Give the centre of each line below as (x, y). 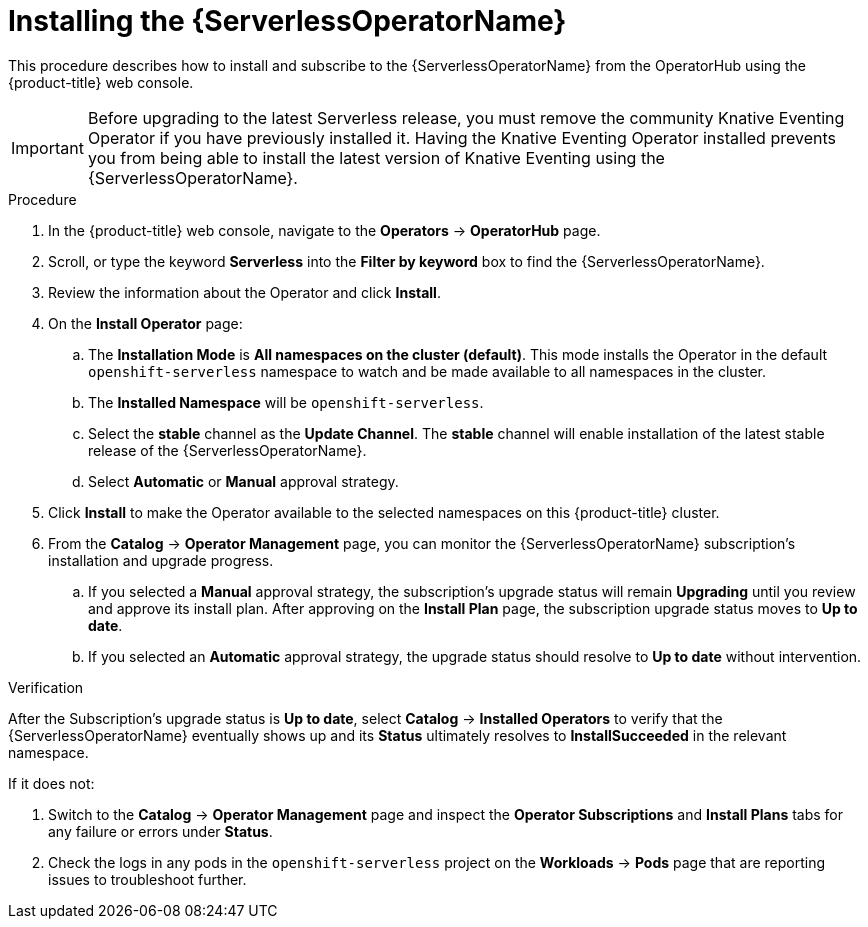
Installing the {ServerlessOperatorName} (287, 21)
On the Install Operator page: (145, 323)
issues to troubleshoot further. (147, 879)
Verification (46, 687)
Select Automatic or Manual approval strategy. (243, 481)
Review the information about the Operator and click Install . (244, 292)
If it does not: (51, 783)
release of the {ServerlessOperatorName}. (227, 450)
